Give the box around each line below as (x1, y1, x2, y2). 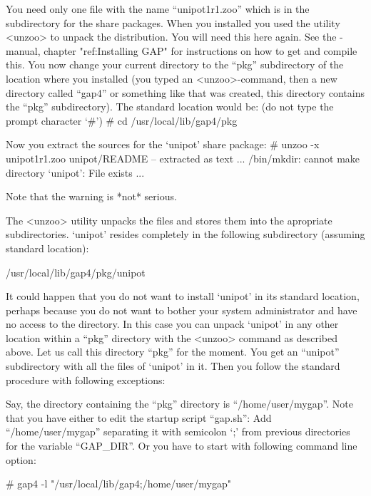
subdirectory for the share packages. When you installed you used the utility (6, 15, 340, 30)
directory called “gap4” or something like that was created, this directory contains (6, 85, 365, 100)
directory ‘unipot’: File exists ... (6, 165, 145, 180)
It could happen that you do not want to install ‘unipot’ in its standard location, (6, 289, 360, 304)
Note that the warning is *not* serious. (6, 189, 177, 204)
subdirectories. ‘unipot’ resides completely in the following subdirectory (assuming (6, 227, 365, 242)
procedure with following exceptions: (6, 372, 166, 387)
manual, (6, 43, 41, 58)
